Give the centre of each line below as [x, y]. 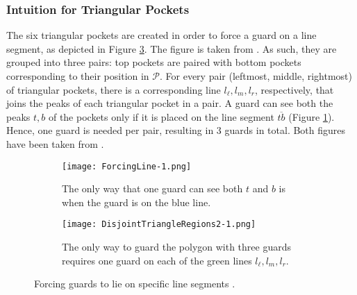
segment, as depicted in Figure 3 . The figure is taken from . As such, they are [172, 48]
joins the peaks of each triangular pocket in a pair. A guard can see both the [170, 103]
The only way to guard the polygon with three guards [176, 247]
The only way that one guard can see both [152, 188]
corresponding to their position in [78, 76]
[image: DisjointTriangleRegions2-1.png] [159, 225]
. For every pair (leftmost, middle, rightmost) [256, 76]
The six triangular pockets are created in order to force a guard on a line [161, 35]
